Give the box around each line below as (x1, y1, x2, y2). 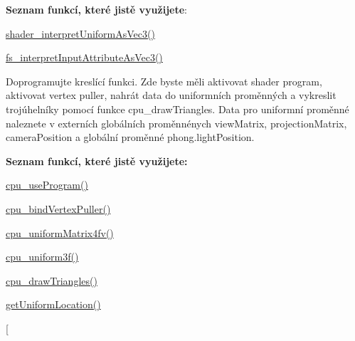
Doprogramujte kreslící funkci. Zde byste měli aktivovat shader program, (6, 73, 322, 88)
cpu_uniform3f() (6, 249, 79, 264)
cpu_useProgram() (6, 177, 88, 192)
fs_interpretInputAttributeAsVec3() (6, 50, 163, 65)
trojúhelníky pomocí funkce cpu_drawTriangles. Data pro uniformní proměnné (6, 101, 349, 116)
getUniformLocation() (6, 297, 101, 312)
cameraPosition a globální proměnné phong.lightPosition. (6, 130, 255, 145)
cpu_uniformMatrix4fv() (6, 225, 114, 240)
